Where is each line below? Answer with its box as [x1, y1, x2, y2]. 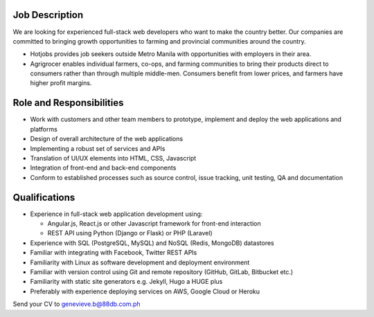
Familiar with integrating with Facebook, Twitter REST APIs [30, 248, 197, 257]
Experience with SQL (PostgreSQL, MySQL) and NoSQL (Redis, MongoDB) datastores [30, 239, 274, 247]
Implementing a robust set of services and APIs [30, 144, 166, 152]
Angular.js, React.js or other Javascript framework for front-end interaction [47, 219, 261, 228]
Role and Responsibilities [12, 97, 124, 109]
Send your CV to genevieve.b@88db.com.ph [12, 300, 141, 308]
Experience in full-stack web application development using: [30, 210, 203, 218]
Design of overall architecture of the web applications [30, 135, 184, 143]
